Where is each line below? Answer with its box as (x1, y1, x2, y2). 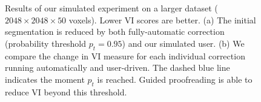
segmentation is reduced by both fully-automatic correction (5, 25, 225, 38)
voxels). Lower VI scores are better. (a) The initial (68, 13, 256, 26)
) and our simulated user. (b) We (122, 37, 245, 49)
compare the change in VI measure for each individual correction (5, 49, 245, 62)
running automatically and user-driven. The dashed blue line (5, 61, 230, 74)
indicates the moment (5, 73, 85, 85)
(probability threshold (5, 37, 86, 49)
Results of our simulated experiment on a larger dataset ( (5, 2, 218, 14)
